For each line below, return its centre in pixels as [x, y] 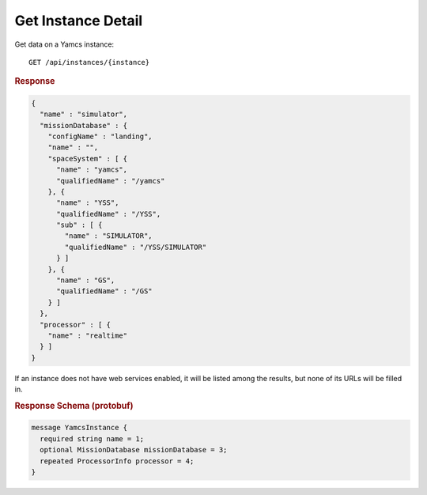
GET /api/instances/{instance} [89, 62]
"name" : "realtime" [88, 336]
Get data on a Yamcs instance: [64, 44]
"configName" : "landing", [100, 136]
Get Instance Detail [79, 21]
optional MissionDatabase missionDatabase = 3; [134, 450]
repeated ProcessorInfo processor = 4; [117, 461]
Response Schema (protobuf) [74, 406]
